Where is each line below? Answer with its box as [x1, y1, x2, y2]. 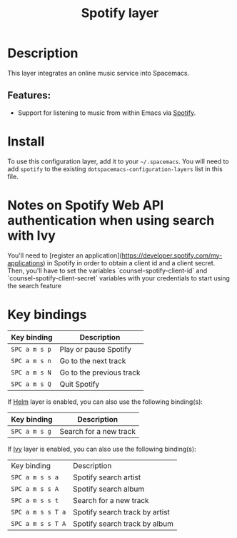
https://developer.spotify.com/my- [121, 251, 223, 260]
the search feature [7, 281, 62, 290]
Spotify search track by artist [72, 507, 170, 517]
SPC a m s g [11, 427, 52, 435]
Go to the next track [59, 355, 126, 365]
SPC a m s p [11, 345, 52, 353]
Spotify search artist [72, 472, 141, 482]
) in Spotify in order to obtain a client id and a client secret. [42, 258, 216, 267]
